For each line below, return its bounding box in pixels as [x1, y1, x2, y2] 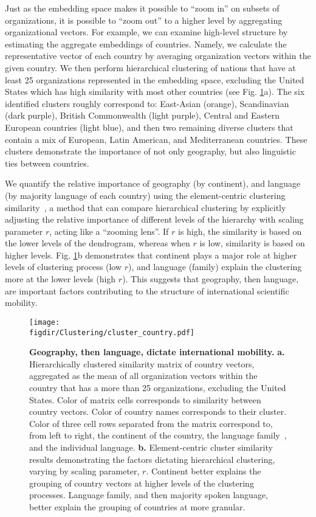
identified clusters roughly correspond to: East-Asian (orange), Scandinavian [5, 97, 289, 109]
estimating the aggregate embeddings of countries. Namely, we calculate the [5, 37, 287, 50]
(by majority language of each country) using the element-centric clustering [5, 189, 286, 201]
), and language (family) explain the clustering [128, 260, 302, 273]
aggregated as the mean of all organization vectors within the [29, 369, 258, 382]
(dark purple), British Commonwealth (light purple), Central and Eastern [5, 109, 280, 122]
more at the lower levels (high [5, 272, 116, 285]
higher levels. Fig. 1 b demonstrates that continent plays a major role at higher [5, 248, 297, 261]
